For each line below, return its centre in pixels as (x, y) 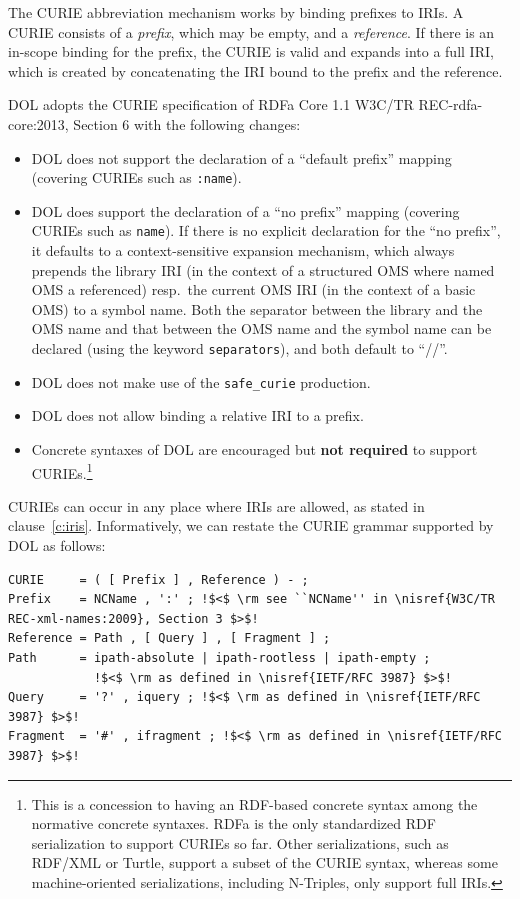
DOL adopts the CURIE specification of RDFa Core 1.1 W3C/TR (211, 104)
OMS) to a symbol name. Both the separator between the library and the (257, 308)
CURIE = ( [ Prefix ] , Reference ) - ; (158, 579)
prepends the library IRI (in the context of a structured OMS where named (263, 269)
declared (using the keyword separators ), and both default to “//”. (239, 348)
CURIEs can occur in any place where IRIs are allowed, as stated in (216, 505)
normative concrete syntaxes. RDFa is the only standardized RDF (233, 823)
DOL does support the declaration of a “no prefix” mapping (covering (245, 210)
